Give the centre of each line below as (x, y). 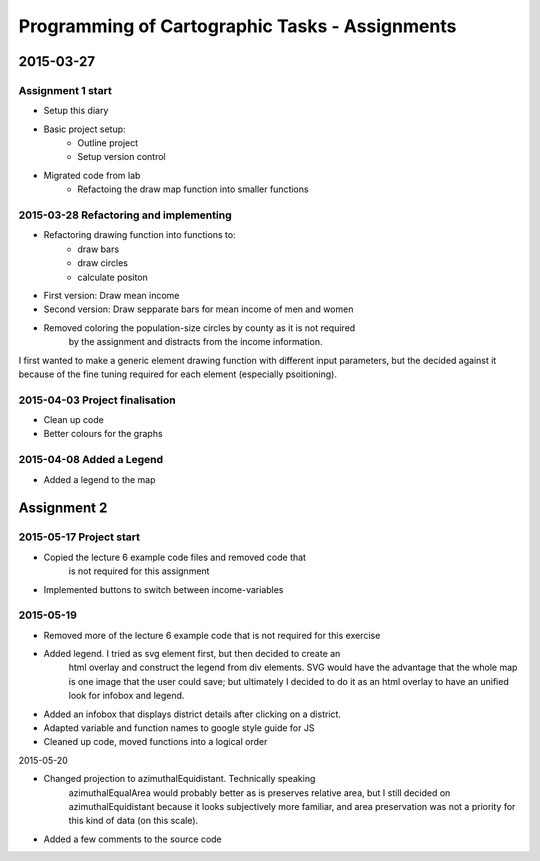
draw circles (103, 263)
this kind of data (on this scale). (133, 821)
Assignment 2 (63, 508)
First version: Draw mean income (111, 295)
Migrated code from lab (92, 175)
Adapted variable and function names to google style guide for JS (179, 728)
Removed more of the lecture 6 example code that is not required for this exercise (212, 635)
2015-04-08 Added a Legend (91, 460)
